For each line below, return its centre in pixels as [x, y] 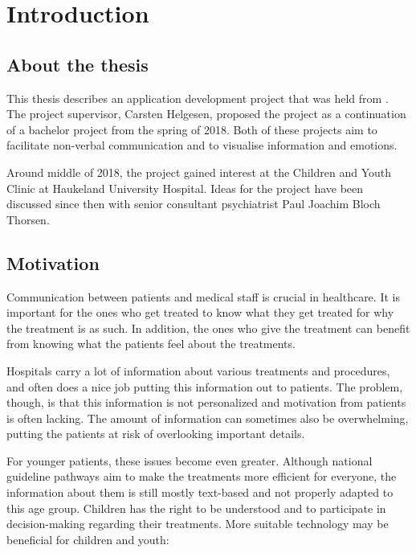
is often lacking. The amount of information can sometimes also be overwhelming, [208, 418]
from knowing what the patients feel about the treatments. [151, 344]
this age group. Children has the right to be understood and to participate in [196, 508]
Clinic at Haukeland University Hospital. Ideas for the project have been [185, 188]
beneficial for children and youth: [88, 539]
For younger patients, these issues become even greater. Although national [190, 460]
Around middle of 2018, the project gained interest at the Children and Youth [199, 172]
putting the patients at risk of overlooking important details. [156, 434]
